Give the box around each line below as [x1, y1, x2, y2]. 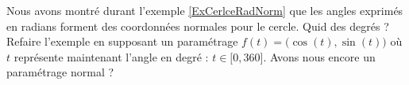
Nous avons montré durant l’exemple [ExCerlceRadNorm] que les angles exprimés [6, 2, 403, 18]
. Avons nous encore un [263, 48, 376, 65]
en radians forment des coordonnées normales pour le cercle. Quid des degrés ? [6, 17, 389, 34]
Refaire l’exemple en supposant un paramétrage [6, 33, 238, 50]
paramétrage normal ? [6, 64, 114, 80]
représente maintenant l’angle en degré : [14, 48, 209, 65]
